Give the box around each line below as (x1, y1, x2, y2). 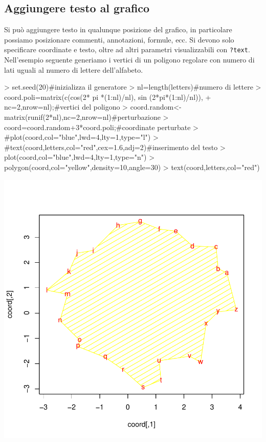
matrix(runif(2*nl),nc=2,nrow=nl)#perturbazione (4, 112, 161, 122)
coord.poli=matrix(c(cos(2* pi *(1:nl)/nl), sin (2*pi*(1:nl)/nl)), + (4, 91, 211, 102)
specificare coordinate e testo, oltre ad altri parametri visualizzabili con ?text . (4, 44, 250, 55)
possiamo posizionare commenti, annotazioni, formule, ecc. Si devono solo (4, 34, 234, 45)
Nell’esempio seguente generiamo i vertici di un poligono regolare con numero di (4, 54, 255, 65)
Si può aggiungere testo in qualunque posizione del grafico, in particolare (4, 24, 232, 35)
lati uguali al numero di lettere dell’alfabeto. (4, 64, 143, 75)
